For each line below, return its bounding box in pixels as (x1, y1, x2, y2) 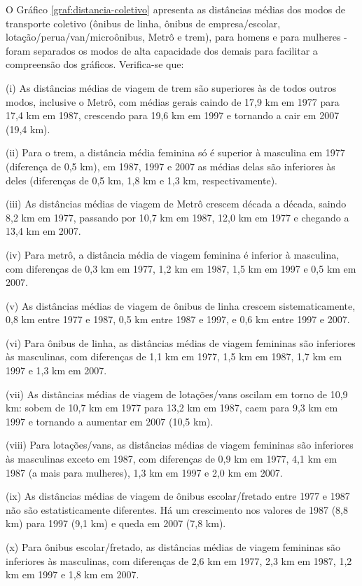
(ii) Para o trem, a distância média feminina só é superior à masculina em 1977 (6, 145, 345, 160)
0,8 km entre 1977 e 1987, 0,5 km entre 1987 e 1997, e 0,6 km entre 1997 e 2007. (6, 312, 350, 327)
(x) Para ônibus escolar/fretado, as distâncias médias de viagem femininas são (6, 540, 341, 554)
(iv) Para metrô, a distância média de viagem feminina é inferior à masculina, (6, 247, 340, 261)
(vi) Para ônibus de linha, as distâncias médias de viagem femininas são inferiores (6, 335, 356, 350)
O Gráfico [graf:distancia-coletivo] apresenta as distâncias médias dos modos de (6, 2, 345, 16)
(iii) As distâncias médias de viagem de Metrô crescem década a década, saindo (6, 196, 347, 211)
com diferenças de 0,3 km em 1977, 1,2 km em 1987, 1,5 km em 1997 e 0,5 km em (6, 261, 356, 275)
